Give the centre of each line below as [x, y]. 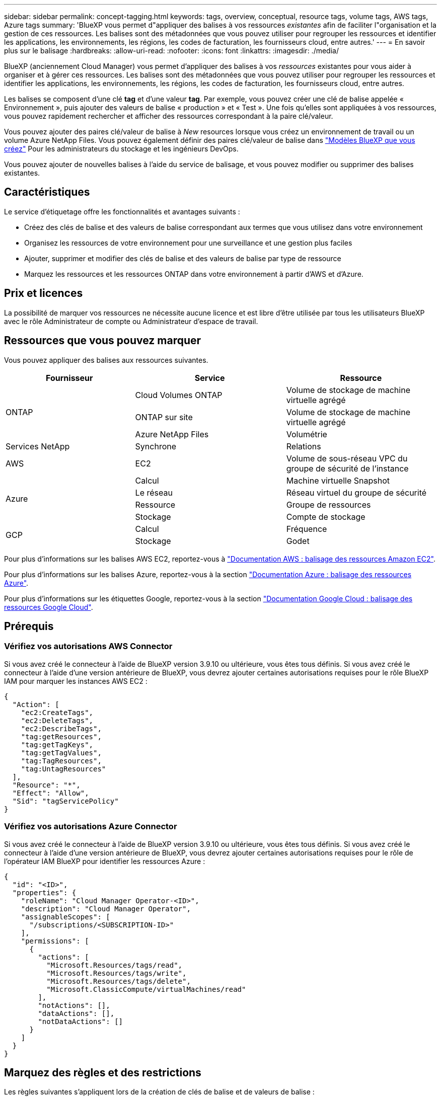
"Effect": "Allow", [51, 793]
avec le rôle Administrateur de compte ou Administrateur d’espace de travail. [131, 321]
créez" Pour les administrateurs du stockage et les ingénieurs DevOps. [121, 149]
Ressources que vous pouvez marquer [103, 341]
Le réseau [154, 492]
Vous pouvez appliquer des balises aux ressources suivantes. [106, 360]
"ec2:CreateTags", [57, 712]
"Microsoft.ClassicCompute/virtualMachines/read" [146, 989]
